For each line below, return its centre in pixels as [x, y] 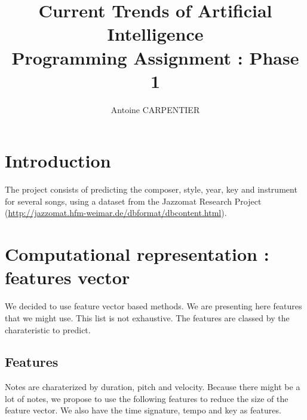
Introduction [58, 161]
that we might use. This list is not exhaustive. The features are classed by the [147, 317]
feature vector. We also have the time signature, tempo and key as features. [143, 410]
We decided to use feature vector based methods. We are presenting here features [153, 306]
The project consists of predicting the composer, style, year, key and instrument [151, 189]
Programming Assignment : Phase [155, 57]
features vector [67, 277]
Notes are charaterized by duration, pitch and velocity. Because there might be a [153, 387]
